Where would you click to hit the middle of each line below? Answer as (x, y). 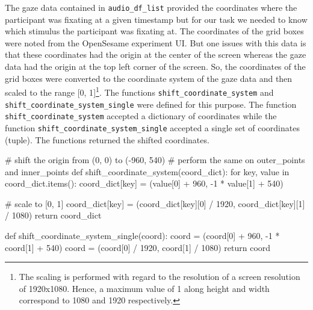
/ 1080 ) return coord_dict (53, 215)
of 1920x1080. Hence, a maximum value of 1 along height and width (144, 288)
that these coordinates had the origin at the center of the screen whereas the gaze (156, 54)
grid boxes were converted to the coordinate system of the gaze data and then (149, 78)
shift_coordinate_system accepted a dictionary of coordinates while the (141, 116)
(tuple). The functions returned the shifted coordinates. (107, 139)
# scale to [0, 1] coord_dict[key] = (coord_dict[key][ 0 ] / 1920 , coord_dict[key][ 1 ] (155, 203)
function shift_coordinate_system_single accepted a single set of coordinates (152, 127)
